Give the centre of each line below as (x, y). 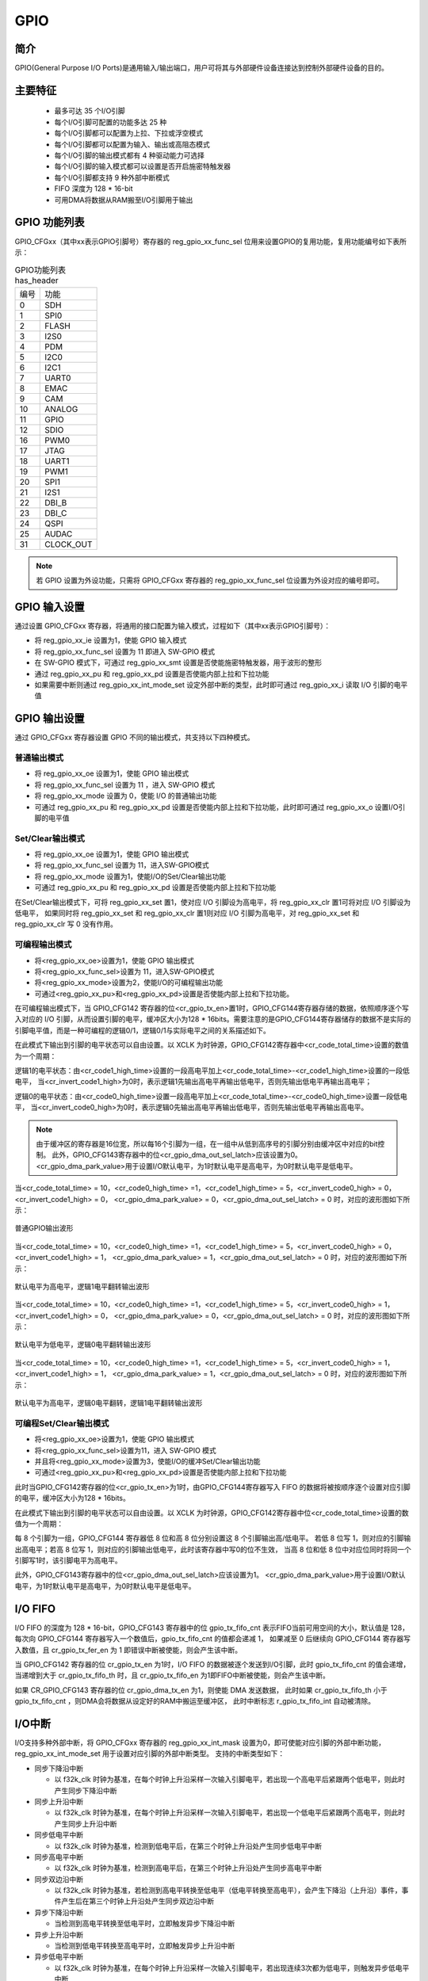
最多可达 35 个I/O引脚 (90, 111)
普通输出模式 (39, 758)
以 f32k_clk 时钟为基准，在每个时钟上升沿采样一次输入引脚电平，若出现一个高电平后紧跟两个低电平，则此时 (230, 1780)
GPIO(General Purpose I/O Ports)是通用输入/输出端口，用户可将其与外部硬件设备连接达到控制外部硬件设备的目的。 (201, 68)
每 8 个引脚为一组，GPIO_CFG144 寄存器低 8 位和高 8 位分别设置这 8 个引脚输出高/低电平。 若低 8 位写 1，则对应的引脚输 (213, 1538)
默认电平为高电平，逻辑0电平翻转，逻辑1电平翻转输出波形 (109, 1403)
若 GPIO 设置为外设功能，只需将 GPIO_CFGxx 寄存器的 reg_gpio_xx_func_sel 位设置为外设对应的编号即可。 (210, 580)
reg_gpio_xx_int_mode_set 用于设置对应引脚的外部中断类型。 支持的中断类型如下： (150, 1754)
